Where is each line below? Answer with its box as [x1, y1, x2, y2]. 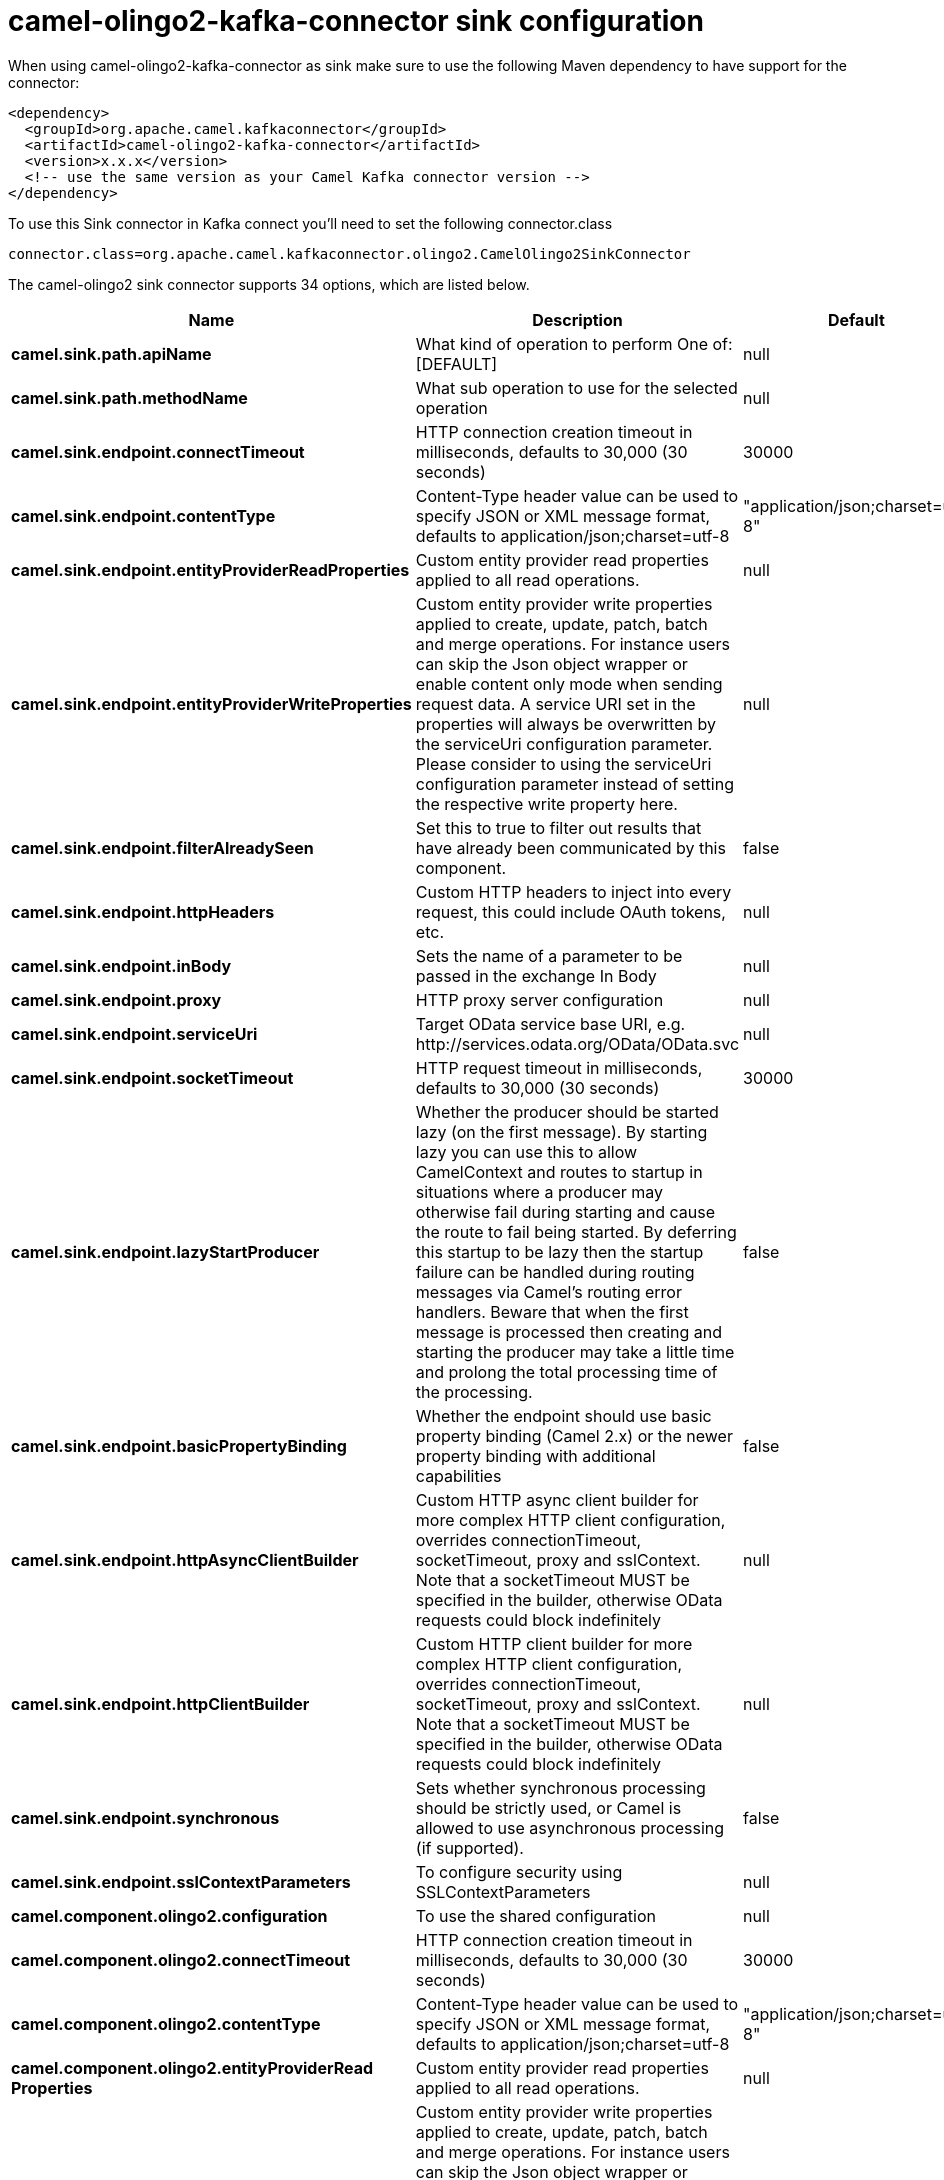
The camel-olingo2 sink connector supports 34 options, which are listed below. [8, 275, 530, 293]
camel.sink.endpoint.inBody [11, 955, 232, 976]
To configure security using [415, 1861, 623, 1882]
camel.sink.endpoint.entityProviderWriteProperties [11, 693, 412, 714]
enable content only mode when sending [415, 673, 723, 694]
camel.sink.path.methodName [11, 387, 248, 408]
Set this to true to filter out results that [415, 817, 702, 838]
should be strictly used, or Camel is [415, 1797, 682, 1818]
